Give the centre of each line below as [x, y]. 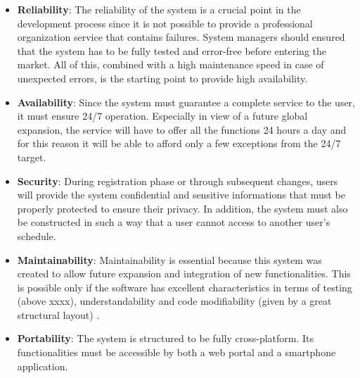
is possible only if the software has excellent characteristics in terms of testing [185, 287]
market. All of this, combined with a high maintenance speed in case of [171, 64]
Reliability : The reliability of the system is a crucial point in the [159, 9]
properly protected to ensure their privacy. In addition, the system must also [182, 208]
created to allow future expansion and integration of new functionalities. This [184, 273]
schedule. [37, 235]
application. [43, 366]
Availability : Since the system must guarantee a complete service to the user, [186, 102]
